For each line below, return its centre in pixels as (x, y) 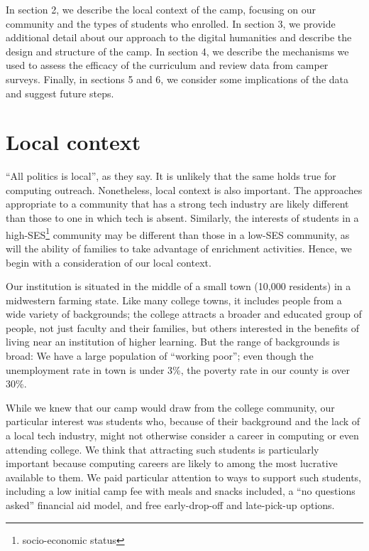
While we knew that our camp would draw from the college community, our (170, 407)
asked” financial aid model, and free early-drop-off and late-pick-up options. (170, 505)
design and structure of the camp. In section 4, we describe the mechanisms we (177, 51)
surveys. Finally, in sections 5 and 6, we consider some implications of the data (177, 79)
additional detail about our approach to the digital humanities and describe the (179, 37)
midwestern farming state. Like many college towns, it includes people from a (174, 300)
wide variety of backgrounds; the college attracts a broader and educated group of (184, 314)
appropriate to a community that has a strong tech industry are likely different (177, 204)
